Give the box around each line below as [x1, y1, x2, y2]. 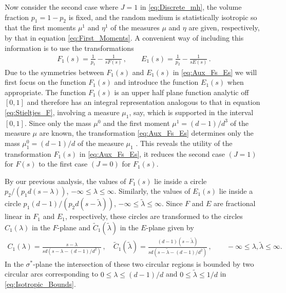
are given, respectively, [188, 22, 260, 33]
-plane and [57, 222, 91, 233]
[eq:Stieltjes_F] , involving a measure [5, 106, 120, 117]
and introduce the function [114, 77, 199, 87]
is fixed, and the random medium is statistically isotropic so [68, 11, 257, 22]
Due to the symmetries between [5, 66, 104, 77]
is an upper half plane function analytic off [114, 86, 249, 97]
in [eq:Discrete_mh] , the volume [140, 2, 242, 12]
